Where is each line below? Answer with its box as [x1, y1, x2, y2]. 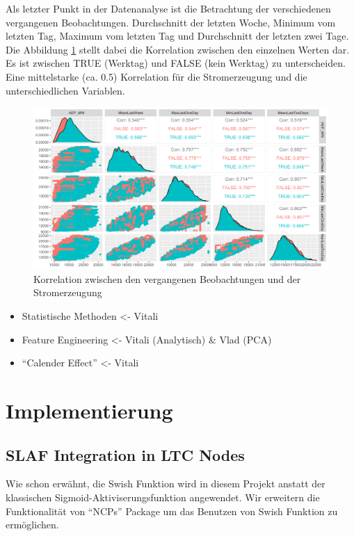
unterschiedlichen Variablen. [6, 83, 125, 97]
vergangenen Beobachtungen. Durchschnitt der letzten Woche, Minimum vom [6, 15, 336, 29]
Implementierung [6, 396, 173, 425]
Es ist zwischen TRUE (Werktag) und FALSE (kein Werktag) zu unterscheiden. [6, 56, 346, 70]
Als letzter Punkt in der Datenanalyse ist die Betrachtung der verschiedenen [6, 1, 331, 15]
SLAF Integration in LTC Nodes [6, 444, 245, 465]
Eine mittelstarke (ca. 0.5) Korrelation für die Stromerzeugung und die [6, 69, 307, 83]
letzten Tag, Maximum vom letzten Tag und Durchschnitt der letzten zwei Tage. [6, 29, 349, 43]
